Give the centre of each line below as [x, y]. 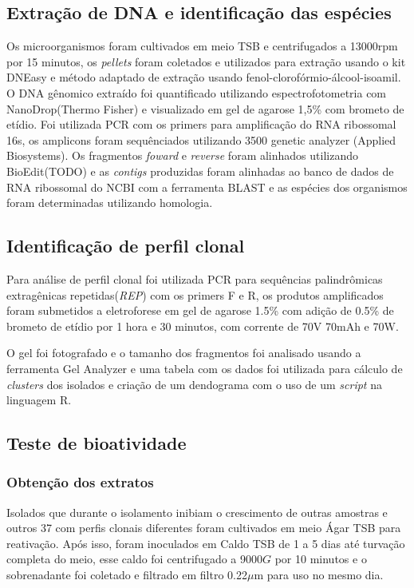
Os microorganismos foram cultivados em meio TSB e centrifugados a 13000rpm [202, 46]
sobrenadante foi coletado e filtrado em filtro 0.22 [127, 575]
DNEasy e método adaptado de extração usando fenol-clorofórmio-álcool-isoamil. [204, 77]
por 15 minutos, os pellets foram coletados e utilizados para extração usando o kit [206, 61]
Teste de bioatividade [97, 443]
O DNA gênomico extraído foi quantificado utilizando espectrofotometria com [197, 92]
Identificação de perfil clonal [126, 246]
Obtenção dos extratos [80, 482]
